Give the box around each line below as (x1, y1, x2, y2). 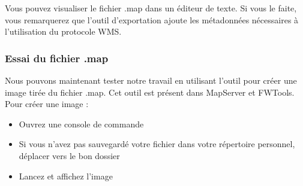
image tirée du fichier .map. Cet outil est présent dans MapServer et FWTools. (5, 86, 295, 98)
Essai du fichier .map (5, 50, 109, 65)
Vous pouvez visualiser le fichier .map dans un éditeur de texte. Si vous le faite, (5, 2, 297, 14)
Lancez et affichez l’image (19, 169, 113, 182)
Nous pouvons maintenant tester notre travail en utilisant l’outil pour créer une (5, 74, 297, 86)
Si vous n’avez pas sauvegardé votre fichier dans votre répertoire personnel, (19, 138, 295, 150)
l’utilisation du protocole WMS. (5, 25, 122, 38)
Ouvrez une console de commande (19, 117, 144, 130)
